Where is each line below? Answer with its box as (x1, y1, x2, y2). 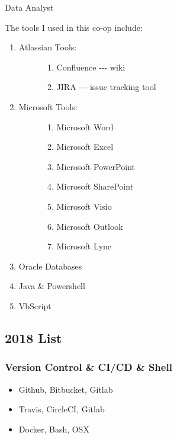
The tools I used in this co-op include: (5, 21, 143, 33)
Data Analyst (5, 1, 54, 13)
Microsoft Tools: (18, 100, 78, 113)
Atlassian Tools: (18, 41, 77, 53)
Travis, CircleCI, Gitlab (18, 403, 105, 415)
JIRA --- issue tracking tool (56, 81, 156, 93)
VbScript (18, 299, 52, 312)
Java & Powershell (18, 280, 85, 292)
